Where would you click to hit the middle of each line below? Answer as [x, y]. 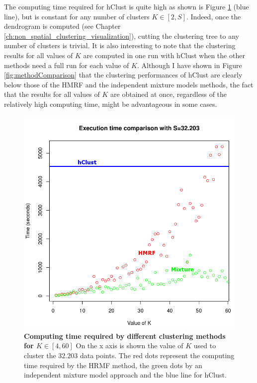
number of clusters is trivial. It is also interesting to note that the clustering [120, 45]
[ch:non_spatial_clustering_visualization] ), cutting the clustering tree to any [122, 36]
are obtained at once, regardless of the [169, 94]
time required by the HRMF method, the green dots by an [113, 365]
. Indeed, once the [214, 16]
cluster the [40, 355]
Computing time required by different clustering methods [125, 336]
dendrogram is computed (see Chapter [62, 26]
